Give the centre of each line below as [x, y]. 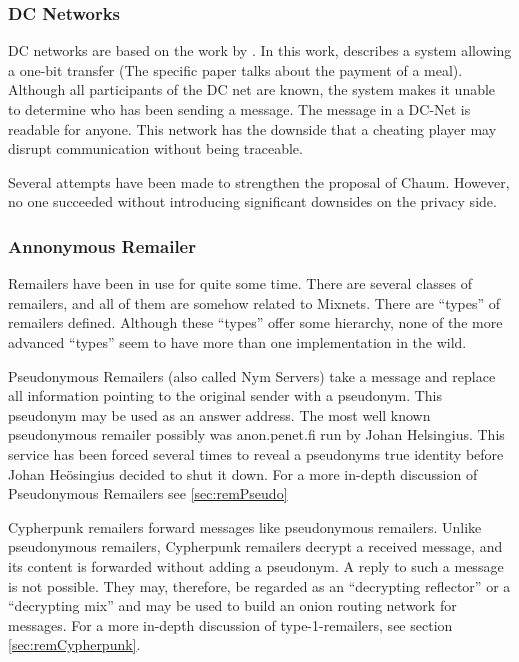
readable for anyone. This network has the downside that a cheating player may [252, 128]
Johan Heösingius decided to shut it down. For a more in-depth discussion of [243, 473]
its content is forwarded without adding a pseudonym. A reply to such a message [256, 565]
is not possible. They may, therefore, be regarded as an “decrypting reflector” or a [259, 585]
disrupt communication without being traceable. [155, 148]
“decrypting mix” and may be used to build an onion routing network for [232, 605]
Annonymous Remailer [102, 245]
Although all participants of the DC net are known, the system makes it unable [252, 89]
